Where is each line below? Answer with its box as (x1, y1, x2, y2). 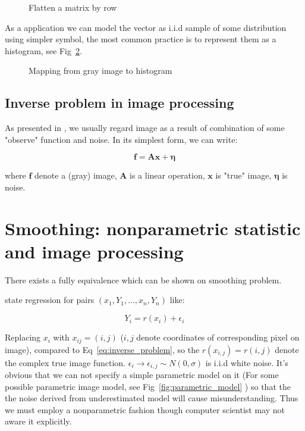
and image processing (5, 239, 184, 263)
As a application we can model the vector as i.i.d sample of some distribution (5, 21, 287, 33)
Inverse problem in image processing (5, 93, 234, 112)
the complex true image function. (5, 356, 126, 368)
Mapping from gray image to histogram (29, 64, 172, 77)
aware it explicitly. (5, 415, 72, 427)
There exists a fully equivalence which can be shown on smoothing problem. (5, 273, 282, 286)
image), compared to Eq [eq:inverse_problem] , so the (5, 343, 200, 355)
